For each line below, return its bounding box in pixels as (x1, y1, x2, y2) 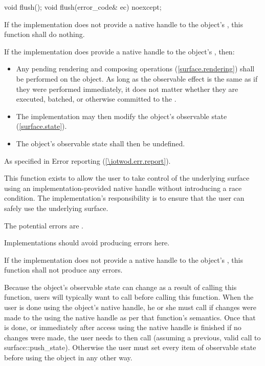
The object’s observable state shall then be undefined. (16, 138, 185, 148)
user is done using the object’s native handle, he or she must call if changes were (4, 302, 256, 313)
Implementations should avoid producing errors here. (4, 237, 170, 248)
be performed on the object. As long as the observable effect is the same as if (16, 73, 258, 84)
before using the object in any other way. (4, 352, 132, 363)
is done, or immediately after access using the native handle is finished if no (4, 322, 241, 333)
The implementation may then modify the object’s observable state (16, 110, 227, 121)
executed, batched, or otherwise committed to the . (16, 93, 176, 104)
